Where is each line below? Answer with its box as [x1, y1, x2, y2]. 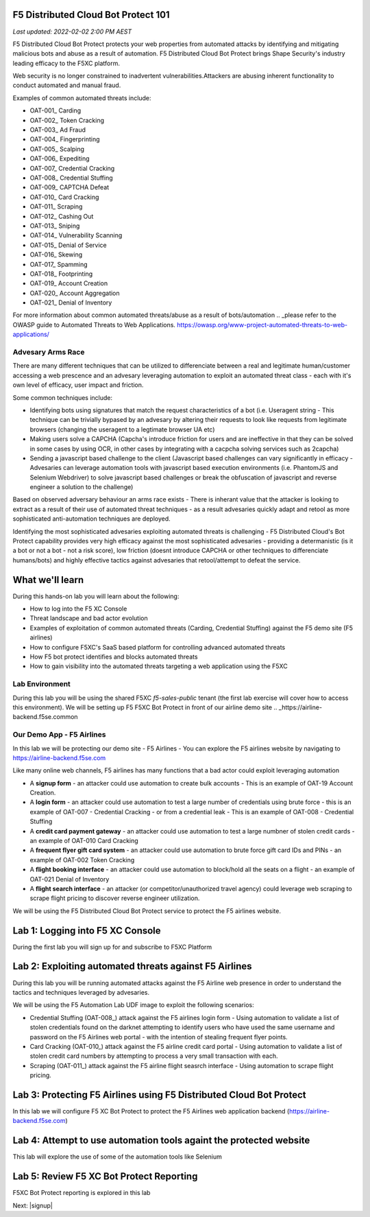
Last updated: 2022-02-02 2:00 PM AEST [12, 27, 132, 36]
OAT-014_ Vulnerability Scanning [29, 231, 123, 239]
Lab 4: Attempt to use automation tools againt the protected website [12, 1135, 310, 1146]
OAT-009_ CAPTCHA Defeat [29, 183, 110, 191]
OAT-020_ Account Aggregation [29, 289, 120, 297]
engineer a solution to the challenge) [29, 483, 134, 491]
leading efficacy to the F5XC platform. [12, 59, 120, 67]
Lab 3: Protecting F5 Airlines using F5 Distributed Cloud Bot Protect [12, 1089, 306, 1100]
